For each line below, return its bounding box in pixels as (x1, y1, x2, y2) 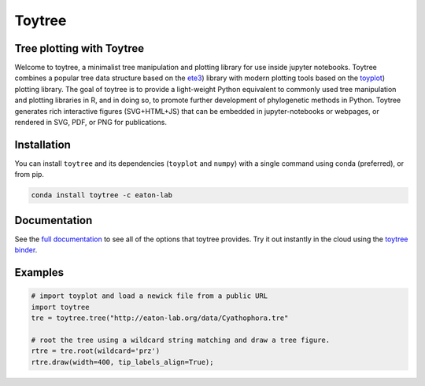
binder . (14, 245, 38, 255)
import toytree (31, 303, 90, 311)
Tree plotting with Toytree (14, 42, 145, 55)
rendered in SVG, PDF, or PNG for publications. (14, 118, 167, 127)
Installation (14, 138, 71, 151)
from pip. (14, 170, 45, 179)
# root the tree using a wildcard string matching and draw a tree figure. (31, 335, 331, 344)
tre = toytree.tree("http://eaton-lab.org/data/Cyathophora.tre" (31, 313, 289, 322)
